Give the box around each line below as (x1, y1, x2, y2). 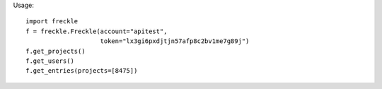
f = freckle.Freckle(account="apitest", (25, 27, 168, 35)
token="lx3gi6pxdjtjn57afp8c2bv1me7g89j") (100, 37, 250, 45)
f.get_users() (25, 57, 74, 65)
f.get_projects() (25, 47, 86, 55)
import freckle (25, 18, 79, 25)
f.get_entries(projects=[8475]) (25, 67, 138, 75)
